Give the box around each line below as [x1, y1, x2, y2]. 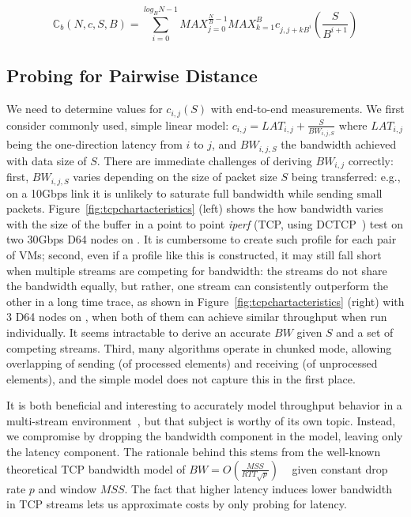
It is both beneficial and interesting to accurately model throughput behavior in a [6, 397, 402, 413]
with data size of [6, 152, 87, 168]
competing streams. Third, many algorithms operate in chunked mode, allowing [6, 339, 392, 356]
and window [38, 480, 97, 496]
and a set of [336, 323, 394, 340]
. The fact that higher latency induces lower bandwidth [124, 480, 392, 496]
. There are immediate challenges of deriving [96, 152, 312, 168]
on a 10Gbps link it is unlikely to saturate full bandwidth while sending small [6, 184, 383, 201]
